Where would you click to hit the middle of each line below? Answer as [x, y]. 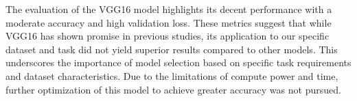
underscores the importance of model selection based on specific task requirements [178, 62]
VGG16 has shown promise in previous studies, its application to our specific [168, 36]
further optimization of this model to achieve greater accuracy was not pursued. [173, 89]
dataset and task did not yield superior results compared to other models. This [172, 49]
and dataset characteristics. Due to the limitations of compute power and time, [172, 75]
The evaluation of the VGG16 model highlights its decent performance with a [169, 9]
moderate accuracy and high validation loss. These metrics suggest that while [169, 22]
